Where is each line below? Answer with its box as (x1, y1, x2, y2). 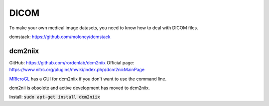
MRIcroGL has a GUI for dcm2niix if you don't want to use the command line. (9, 76, 167, 82)
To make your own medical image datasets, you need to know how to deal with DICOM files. (9, 25, 199, 31)
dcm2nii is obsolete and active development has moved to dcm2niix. (9, 85, 150, 91)
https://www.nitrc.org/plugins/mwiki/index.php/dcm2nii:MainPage (9, 67, 144, 73)
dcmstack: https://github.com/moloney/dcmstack (9, 34, 111, 40)
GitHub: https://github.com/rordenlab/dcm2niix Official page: (9, 59, 134, 65)
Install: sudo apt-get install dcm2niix (9, 94, 101, 100)
